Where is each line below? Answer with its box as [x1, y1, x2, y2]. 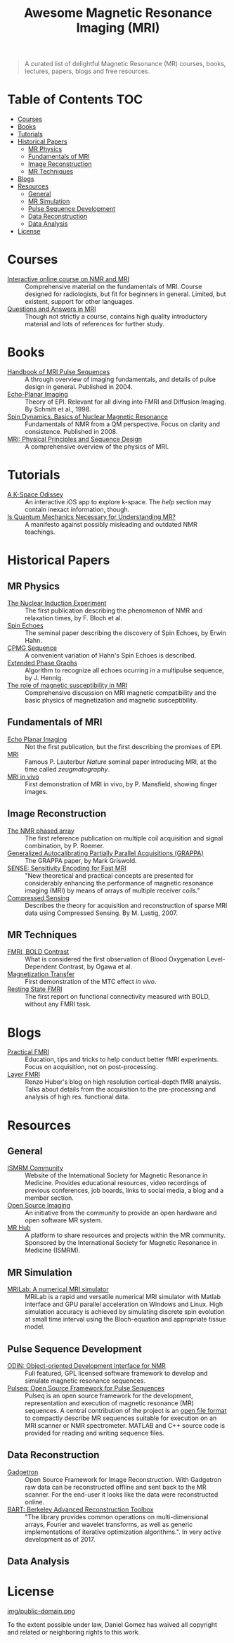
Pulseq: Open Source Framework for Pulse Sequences [7, 1383, 165, 1392]
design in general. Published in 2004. [25, 383, 133, 391]
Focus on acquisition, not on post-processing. [25, 1063, 158, 1071]
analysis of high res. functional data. [25, 1092, 130, 1101]
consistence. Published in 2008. [25, 428, 118, 435]
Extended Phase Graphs [7, 658, 77, 667]
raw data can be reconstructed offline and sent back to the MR [25, 1483, 207, 1491]
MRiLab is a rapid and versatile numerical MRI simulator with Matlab [25, 1293, 221, 1301]
